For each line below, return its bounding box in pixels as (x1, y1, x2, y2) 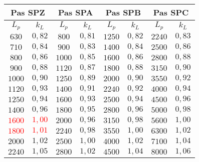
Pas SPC (153, 6, 189, 18)
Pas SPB (105, 6, 141, 18)
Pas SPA (58, 6, 93, 18)
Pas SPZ (11, 6, 45, 18)
